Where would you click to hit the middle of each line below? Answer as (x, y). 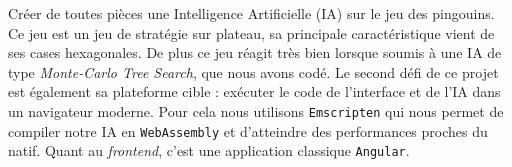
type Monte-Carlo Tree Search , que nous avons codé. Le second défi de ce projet (253, 71)
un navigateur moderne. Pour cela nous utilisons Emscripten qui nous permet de (256, 110)
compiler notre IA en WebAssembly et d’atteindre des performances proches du (248, 130)
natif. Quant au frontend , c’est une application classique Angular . (209, 150)
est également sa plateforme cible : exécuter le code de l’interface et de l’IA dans (254, 91)
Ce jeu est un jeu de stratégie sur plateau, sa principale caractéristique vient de (251, 32)
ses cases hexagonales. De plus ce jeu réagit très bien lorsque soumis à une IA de (255, 52)
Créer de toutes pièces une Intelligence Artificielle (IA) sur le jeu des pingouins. (251, 13)
